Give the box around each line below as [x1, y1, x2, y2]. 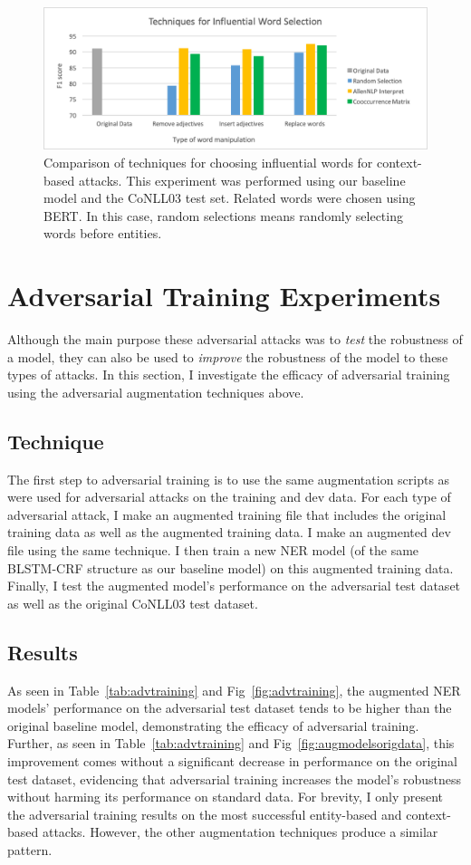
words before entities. [43, 224, 162, 243]
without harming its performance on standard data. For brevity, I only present [7, 787, 444, 806]
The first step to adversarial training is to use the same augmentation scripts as [7, 469, 450, 488]
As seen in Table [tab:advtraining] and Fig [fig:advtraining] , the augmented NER [7, 680, 461, 699]
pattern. [7, 840, 53, 859]
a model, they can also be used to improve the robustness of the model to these [7, 347, 448, 366]
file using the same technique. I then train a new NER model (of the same [7, 540, 419, 559]
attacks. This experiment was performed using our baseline [78, 170, 406, 189]
